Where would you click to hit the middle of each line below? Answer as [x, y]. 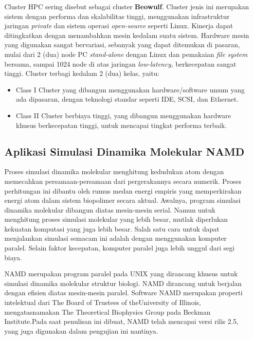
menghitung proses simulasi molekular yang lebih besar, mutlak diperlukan [116, 219]
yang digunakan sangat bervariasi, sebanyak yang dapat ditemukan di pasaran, [122, 45]
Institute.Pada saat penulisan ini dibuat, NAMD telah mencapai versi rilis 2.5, [121, 321]
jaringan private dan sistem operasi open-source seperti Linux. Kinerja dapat [119, 26]
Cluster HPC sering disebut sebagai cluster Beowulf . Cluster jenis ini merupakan [127, 6]
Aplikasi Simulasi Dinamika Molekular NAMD [125, 151]
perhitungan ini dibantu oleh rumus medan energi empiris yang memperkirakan [123, 190]
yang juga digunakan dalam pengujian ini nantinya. [81, 330]
